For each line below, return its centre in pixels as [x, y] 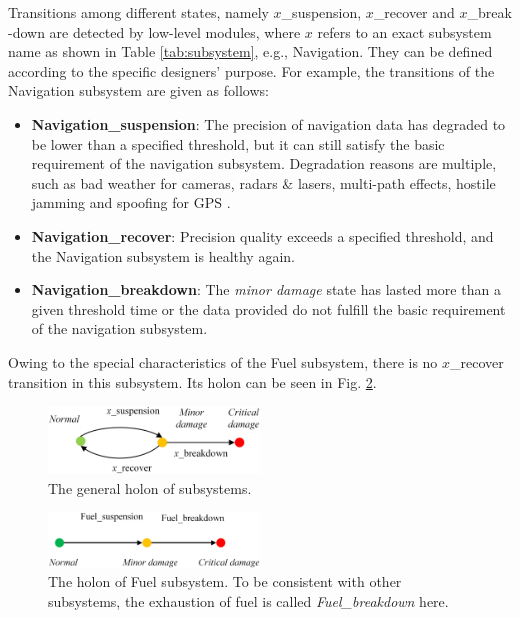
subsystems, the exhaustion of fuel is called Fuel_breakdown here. [248, 601]
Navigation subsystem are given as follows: [138, 90]
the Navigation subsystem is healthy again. [163, 255]
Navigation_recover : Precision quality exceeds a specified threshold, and [262, 235]
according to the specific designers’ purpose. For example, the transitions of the [251, 70]
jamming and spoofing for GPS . [131, 202]
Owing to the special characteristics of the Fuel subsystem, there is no [223, 361]
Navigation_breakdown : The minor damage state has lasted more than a [266, 289]
